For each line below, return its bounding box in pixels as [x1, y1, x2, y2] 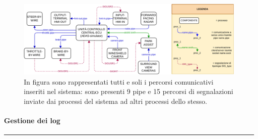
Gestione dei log [4, 115, 61, 126]
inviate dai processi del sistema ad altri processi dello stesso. [24, 96, 207, 106]
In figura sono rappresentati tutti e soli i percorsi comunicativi [24, 76, 214, 87]
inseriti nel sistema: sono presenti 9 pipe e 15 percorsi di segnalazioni [24, 86, 233, 96]
